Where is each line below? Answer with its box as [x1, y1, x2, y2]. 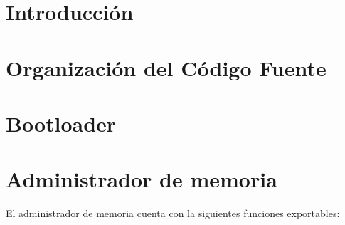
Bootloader [6, 108, 117, 137]
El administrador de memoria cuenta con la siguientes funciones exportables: [6, 206, 340, 221]
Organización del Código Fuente [6, 53, 327, 82]
